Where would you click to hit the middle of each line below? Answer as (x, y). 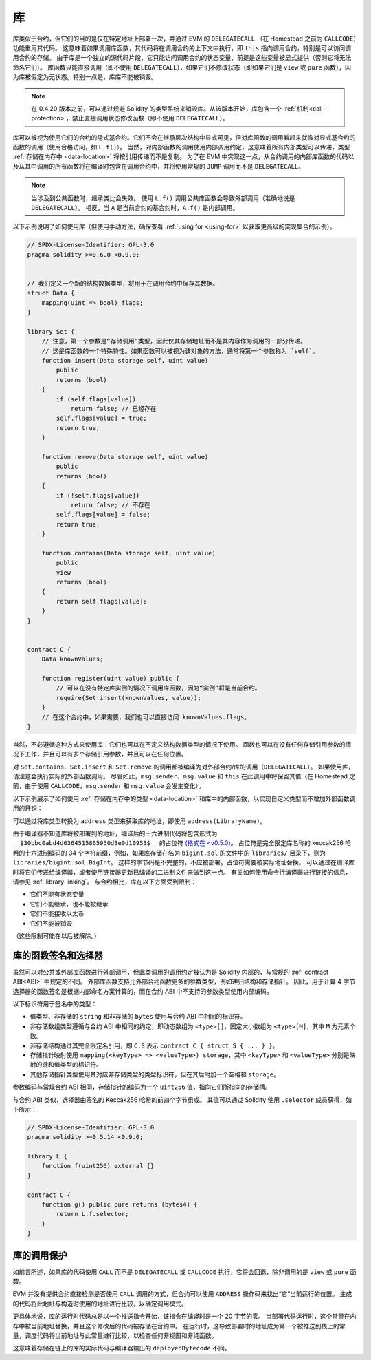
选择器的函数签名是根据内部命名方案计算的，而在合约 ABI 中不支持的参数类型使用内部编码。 (143, 991)
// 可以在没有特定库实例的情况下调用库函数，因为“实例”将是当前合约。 (158, 688)
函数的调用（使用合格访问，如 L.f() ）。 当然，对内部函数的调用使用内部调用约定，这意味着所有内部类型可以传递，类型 (181, 147)
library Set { (51, 331)
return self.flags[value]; (101, 601)
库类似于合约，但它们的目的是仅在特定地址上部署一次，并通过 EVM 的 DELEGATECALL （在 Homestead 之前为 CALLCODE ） (184, 39)
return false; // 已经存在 (114, 409)
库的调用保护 (40, 1255)
